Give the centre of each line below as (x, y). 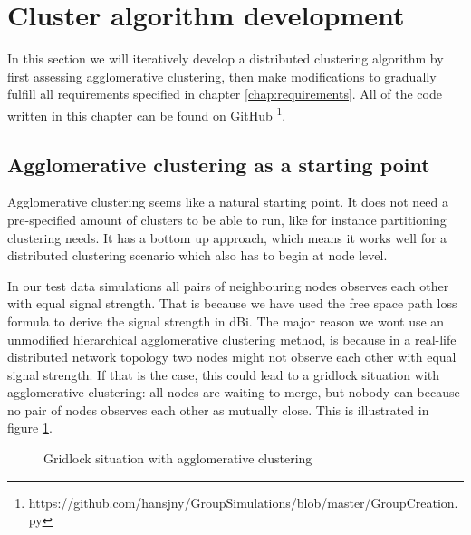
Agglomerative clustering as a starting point (219, 164)
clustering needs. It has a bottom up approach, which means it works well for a (227, 237)
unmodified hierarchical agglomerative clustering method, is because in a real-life (232, 339)
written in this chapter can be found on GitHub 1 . (147, 113)
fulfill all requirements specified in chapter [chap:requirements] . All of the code (225, 94)
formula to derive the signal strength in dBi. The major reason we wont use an (226, 321)
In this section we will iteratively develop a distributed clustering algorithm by (226, 58)
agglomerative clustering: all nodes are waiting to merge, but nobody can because (234, 392)
